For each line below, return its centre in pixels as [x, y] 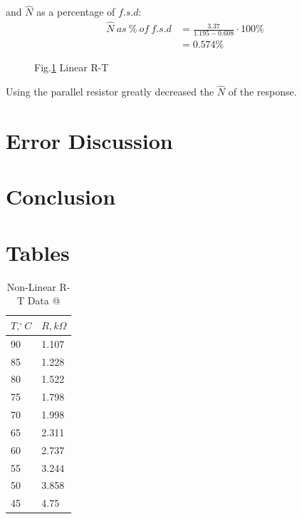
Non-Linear [31, 286]
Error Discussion [89, 140]
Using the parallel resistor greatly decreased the [110, 92]
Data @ [44, 300]
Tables [38, 252]
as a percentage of [76, 12]
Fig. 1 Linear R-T [72, 67]
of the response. [262, 92]
